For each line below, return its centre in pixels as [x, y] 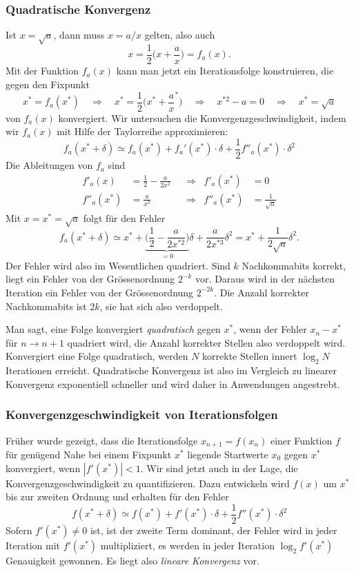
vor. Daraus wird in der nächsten [265, 279]
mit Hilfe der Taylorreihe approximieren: [142, 131]
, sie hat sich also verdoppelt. [161, 306]
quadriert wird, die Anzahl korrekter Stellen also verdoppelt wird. [206, 342]
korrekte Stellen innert [250, 356]
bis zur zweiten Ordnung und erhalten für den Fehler [117, 497]
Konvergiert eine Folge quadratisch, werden [97, 356]
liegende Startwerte [228, 454]
